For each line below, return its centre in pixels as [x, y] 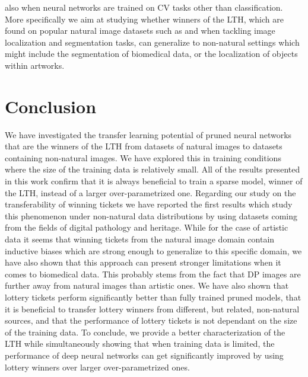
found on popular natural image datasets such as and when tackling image [140, 31]
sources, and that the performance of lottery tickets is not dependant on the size [151, 320]
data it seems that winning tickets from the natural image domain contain [140, 239]
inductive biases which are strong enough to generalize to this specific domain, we [153, 250]
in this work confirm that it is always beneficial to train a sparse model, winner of [154, 181]
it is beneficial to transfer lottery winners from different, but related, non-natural [152, 309]
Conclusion [51, 106]
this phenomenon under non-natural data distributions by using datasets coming [151, 215]
